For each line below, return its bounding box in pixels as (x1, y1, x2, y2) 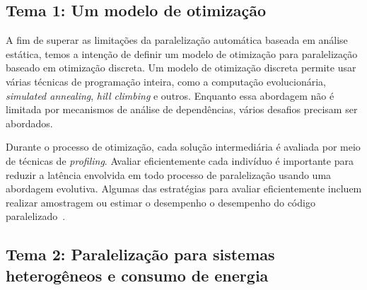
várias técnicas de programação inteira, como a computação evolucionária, (6, 74, 326, 88)
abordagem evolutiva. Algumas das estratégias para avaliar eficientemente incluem (6, 181, 362, 196)
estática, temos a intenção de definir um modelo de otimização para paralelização (6, 46, 358, 61)
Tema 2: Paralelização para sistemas (6, 243, 275, 265)
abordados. (6, 115, 53, 130)
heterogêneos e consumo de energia (6, 264, 269, 286)
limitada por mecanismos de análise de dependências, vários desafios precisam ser (6, 102, 358, 117)
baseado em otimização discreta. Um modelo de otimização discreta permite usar (6, 60, 356, 75)
